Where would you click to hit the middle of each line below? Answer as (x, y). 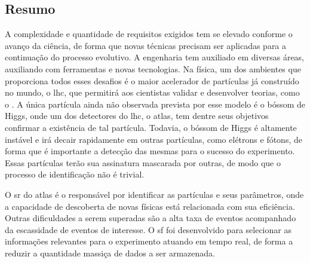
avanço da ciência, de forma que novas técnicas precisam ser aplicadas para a (146, 45)
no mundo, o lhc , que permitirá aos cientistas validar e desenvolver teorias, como (152, 92)
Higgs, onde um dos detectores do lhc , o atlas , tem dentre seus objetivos (137, 116)
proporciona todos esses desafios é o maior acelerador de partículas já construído (152, 80)
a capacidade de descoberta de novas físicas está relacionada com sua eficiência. (150, 206)
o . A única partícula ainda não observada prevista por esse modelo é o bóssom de (155, 104)
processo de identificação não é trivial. (75, 174)
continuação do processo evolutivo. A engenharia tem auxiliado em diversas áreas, (155, 57)
